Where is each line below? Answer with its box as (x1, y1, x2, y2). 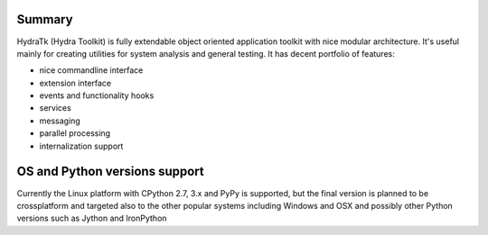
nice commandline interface (39, 65, 144, 76)
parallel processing (39, 128, 111, 139)
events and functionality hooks (39, 90, 155, 101)
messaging (39, 115, 80, 126)
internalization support (39, 140, 124, 151)
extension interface (39, 77, 112, 88)
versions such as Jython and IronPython (16, 212, 167, 224)
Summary (16, 12, 73, 27)
